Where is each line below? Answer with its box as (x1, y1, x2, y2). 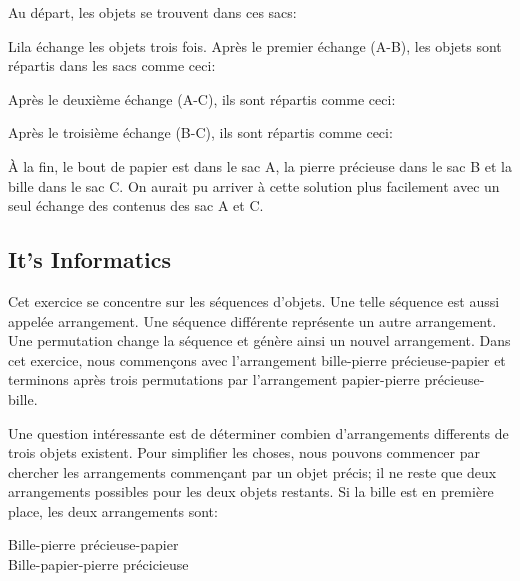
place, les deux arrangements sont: (8, 500, 218, 521)
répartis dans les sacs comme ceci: (8, 55, 216, 76)
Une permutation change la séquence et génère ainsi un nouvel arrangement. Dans (8, 330, 511, 351)
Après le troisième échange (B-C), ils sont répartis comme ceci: (8, 122, 393, 143)
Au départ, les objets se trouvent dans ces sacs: (8, 2, 297, 22)
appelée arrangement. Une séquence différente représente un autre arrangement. (8, 310, 497, 331)
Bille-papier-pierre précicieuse (8, 554, 189, 575)
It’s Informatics (8, 244, 172, 275)
